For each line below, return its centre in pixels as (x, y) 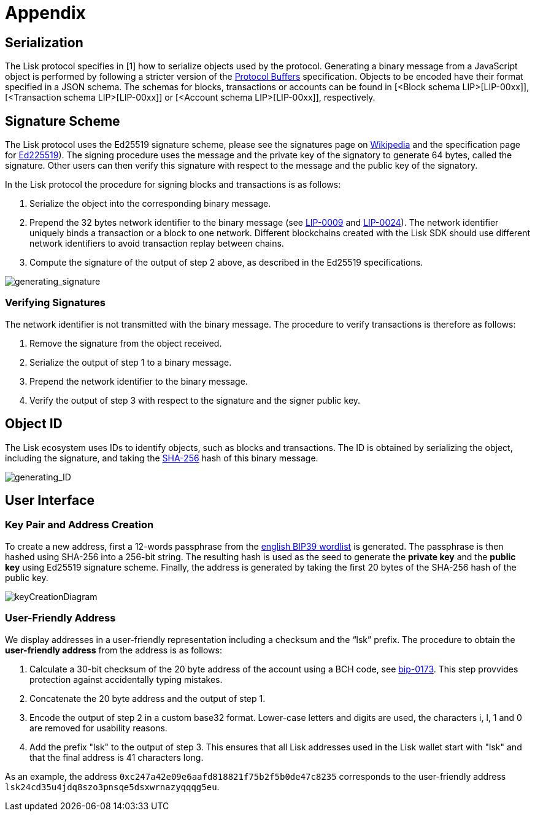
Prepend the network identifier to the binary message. (139, 381)
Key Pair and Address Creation (79, 525)
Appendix (45, 13)
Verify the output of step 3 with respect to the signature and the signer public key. (195, 400)
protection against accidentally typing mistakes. (126, 679)
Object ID (34, 424)
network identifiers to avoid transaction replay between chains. (157, 244)
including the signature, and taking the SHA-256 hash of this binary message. (162, 458)
